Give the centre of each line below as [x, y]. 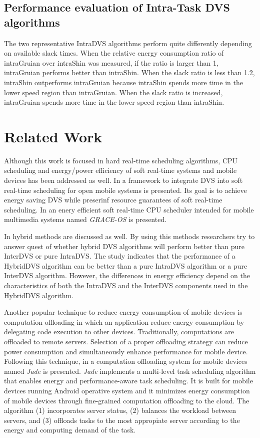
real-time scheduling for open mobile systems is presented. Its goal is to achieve [125, 190]
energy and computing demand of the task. [70, 430]
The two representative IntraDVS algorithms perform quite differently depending [128, 43]
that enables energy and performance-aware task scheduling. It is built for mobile [128, 381]
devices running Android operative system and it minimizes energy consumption [127, 390]
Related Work [53, 136]
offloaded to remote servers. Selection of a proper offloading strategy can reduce [126, 341]
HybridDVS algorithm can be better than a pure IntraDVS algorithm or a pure [126, 265]
